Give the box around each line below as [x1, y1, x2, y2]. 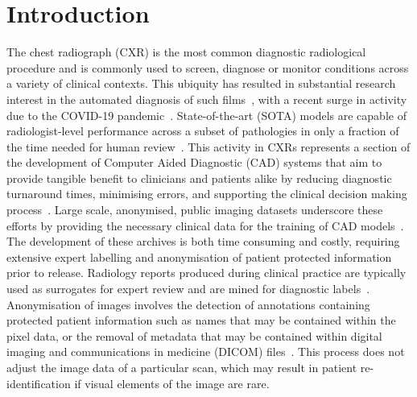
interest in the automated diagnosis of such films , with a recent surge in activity [6, 90, 407, 107]
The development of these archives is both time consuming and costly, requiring [6, 233, 400, 250]
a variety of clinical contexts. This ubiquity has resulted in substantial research [6, 75, 396, 92]
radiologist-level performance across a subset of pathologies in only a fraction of [6, 122, 399, 139]
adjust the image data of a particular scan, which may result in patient [6, 359, 357, 375]
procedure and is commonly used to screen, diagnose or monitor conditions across [6, 59, 409, 76]
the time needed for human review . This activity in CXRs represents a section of [6, 138, 411, 155]
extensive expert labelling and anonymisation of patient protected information [6, 248, 392, 265]
